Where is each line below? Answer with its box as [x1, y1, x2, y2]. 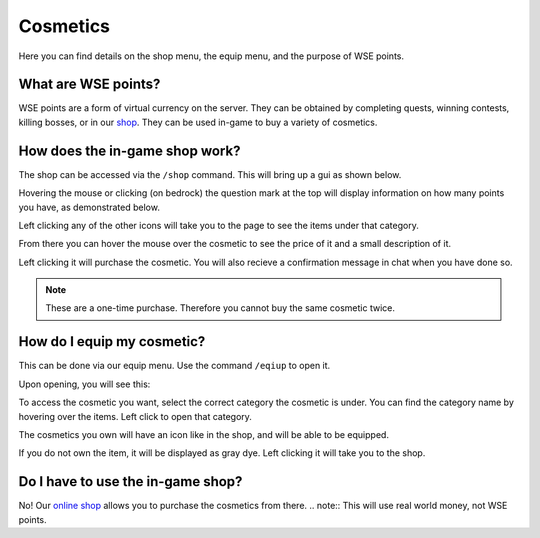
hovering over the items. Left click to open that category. [18, 410, 252, 422]
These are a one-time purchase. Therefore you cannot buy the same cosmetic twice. [45, 302, 395, 314]
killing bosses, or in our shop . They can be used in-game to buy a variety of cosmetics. [18, 116, 378, 128]
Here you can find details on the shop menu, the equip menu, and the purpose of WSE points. [18, 50, 405, 62]
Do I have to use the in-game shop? [18, 473, 243, 490]
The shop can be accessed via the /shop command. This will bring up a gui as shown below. [18, 168, 402, 180]
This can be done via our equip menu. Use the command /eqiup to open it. [18, 360, 331, 372]
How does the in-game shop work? [18, 142, 241, 159]
